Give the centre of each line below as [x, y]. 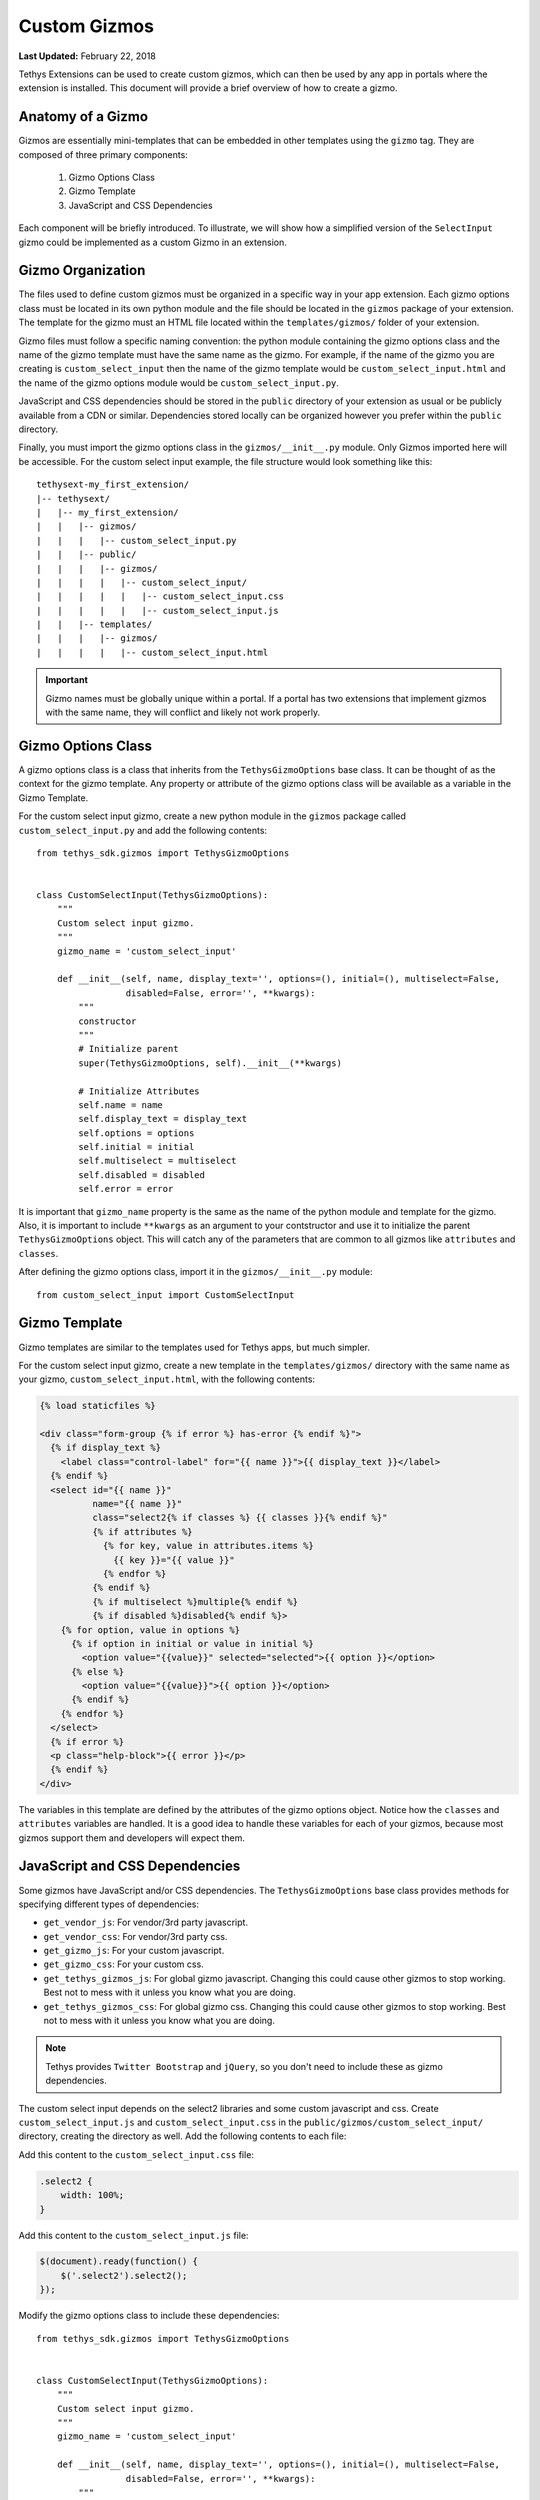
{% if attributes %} [142, 1531]
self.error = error [126, 1189]
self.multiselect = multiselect [157, 1161]
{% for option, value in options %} [150, 1629]
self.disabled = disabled [141, 1174]
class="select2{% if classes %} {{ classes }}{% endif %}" [239, 1518]
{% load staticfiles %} [98, 1406]
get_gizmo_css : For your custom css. [123, 1964]
